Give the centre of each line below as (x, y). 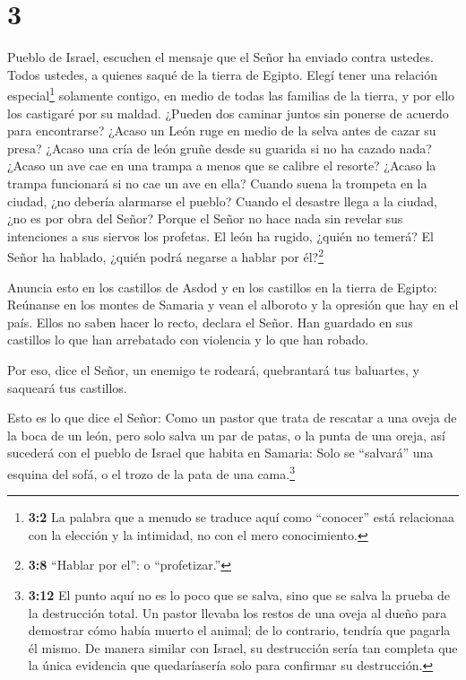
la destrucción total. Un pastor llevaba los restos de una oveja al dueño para (237, 612)
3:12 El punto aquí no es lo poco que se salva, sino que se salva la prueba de (239, 594)
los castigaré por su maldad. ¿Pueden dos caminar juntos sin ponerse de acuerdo (228, 113)
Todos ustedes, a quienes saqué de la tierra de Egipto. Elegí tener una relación (223, 74)
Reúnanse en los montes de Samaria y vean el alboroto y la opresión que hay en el (233, 305)
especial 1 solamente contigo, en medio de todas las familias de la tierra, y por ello (231, 94)
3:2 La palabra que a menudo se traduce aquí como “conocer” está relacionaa (242, 517)
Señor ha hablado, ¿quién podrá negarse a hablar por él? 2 (166, 255)
